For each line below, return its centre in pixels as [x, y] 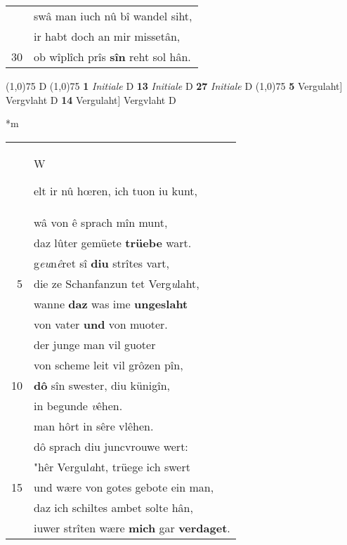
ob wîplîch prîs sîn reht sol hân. [112, 57]
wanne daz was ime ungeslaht [111, 303]
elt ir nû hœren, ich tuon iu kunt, [116, 190]
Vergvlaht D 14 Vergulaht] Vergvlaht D [91, 99]
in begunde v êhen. [78, 405]
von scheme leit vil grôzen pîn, [109, 365]
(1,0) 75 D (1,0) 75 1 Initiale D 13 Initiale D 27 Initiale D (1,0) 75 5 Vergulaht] [174, 86]
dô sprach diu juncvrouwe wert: [111, 446]
